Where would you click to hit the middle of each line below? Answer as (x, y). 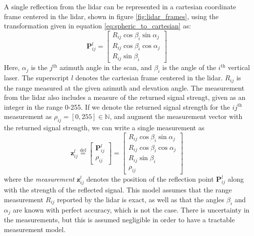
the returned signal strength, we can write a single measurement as (104, 128)
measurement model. (35, 229)
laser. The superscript (36, 78)
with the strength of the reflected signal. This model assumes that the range (118, 190)
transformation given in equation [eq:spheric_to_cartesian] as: (97, 26)
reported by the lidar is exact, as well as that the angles (141, 199)
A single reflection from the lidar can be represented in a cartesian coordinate (120, 6)
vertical (239, 67)
